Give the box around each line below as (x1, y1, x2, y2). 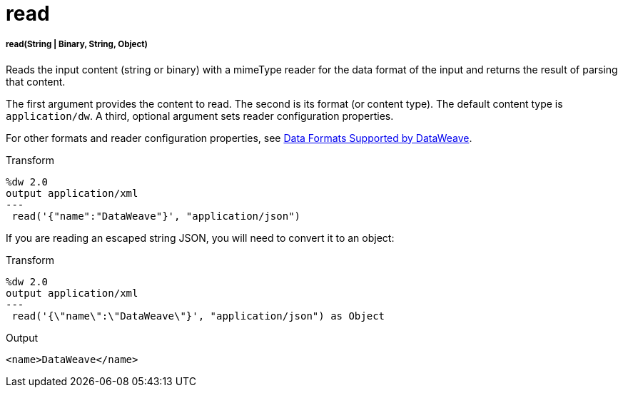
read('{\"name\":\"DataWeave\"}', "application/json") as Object (11, 310, 385, 322)
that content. (6, 75, 66, 88)
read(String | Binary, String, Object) (6, 39, 148, 50)
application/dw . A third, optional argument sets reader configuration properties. (6, 109, 394, 122)
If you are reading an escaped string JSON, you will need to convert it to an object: (6, 231, 395, 244)
